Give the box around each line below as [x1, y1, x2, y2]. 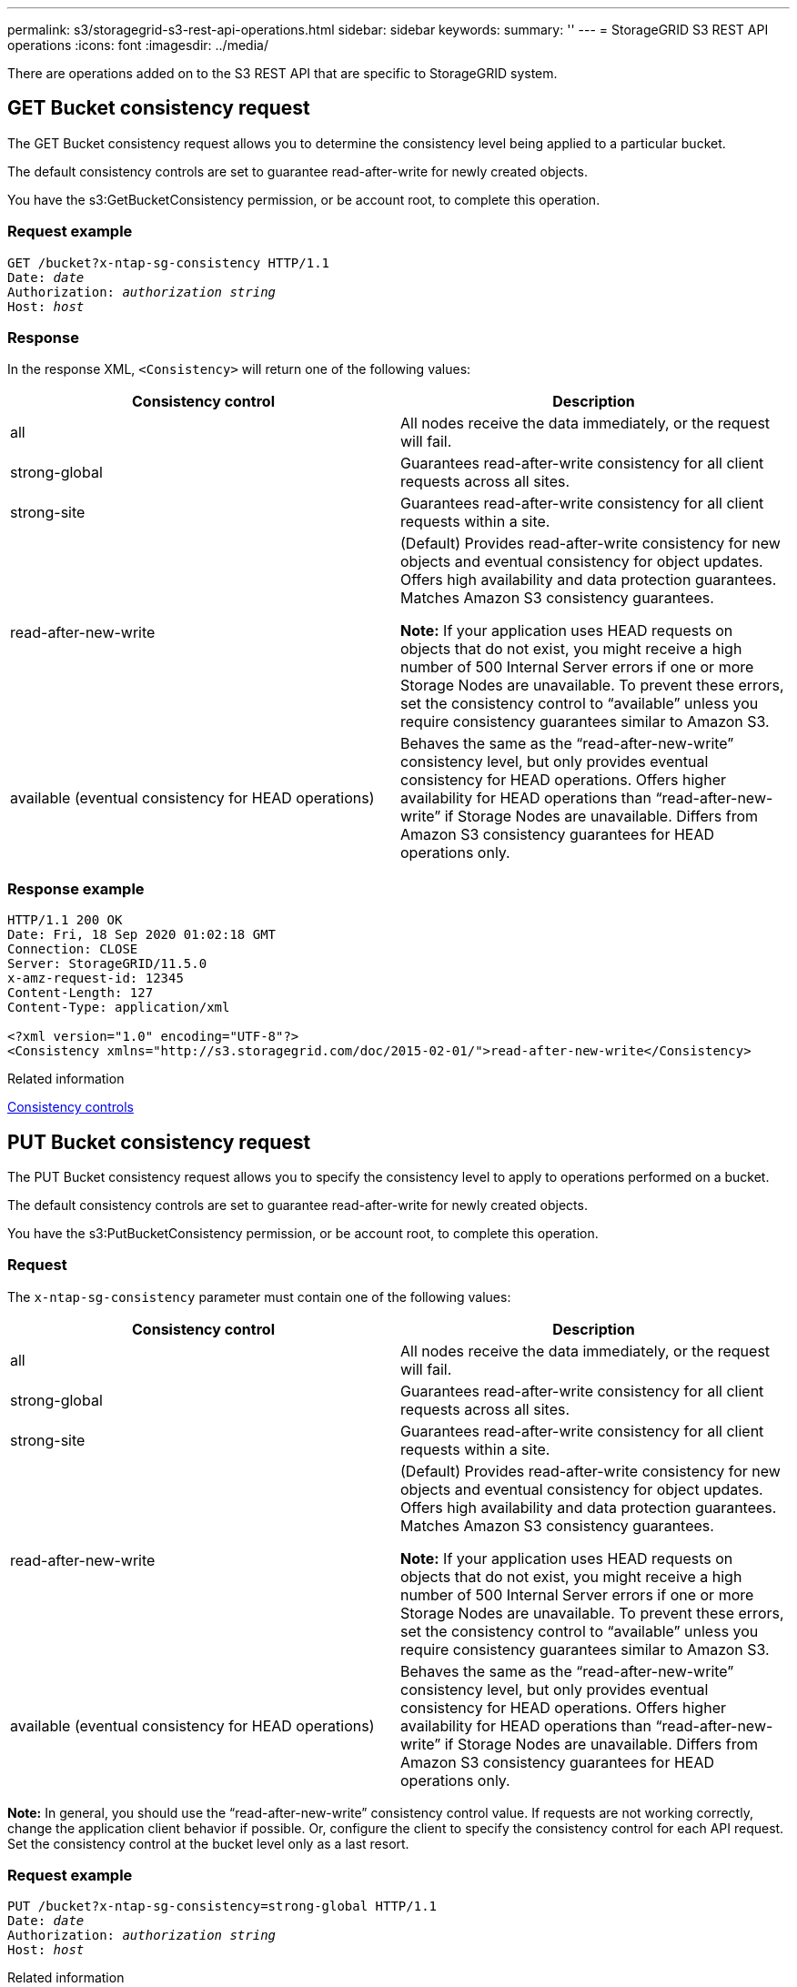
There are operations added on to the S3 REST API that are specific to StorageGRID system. [7, 66, 558, 81]
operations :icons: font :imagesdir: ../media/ [7, 37, 268, 53]
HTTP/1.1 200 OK [7, 913, 123, 928]
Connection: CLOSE [7, 942, 138, 957]
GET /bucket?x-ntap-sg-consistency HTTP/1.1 [7, 255, 330, 270]
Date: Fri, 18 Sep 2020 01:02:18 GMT [7, 927, 277, 943]
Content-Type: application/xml [7, 1000, 230, 1015]
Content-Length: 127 [7, 985, 154, 1001]
